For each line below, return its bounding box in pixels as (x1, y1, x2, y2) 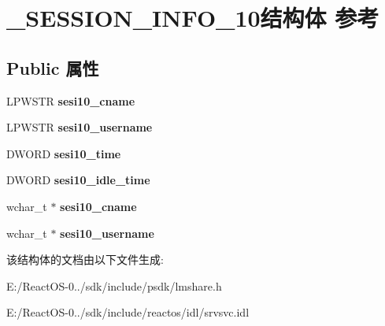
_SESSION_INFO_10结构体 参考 (6, 2, 379, 34)
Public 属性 (6, 55, 99, 80)
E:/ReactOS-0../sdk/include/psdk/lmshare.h (6, 277, 222, 294)
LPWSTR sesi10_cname (6, 92, 135, 109)
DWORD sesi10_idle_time (6, 172, 150, 188)
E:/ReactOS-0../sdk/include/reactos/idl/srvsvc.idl (6, 304, 250, 320)
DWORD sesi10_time (6, 145, 121, 161)
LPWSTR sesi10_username (6, 119, 153, 135)
